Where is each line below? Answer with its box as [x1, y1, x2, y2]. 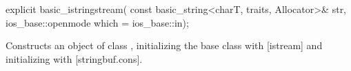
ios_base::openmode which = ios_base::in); [6, 15, 189, 29]
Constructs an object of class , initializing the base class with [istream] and [6, 38, 323, 53]
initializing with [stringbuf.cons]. [6, 51, 143, 66]
